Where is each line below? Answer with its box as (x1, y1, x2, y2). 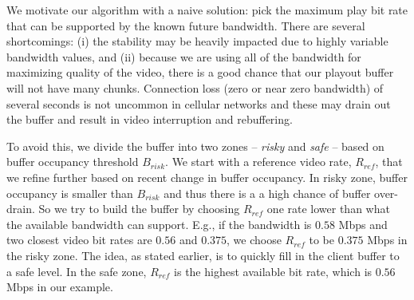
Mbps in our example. (6, 278, 113, 295)
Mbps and (338, 215, 388, 232)
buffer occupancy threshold (6, 153, 139, 170)
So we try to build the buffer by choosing (38, 200, 240, 217)
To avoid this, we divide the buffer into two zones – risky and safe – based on (6, 137, 384, 154)
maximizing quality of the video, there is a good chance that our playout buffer (6, 64, 394, 81)
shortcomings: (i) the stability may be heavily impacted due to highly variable (6, 33, 388, 49)
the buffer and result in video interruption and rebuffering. (6, 111, 293, 128)
